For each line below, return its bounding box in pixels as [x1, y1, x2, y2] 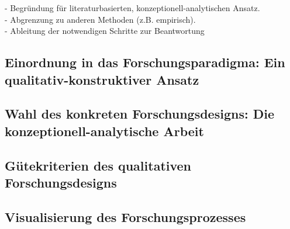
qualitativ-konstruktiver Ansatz [5, 70, 199, 88]
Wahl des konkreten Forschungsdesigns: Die [5, 105, 274, 123]
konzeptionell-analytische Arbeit [5, 122, 204, 140]
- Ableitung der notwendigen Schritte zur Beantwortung [5, 25, 205, 37]
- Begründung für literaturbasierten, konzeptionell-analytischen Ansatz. [5, 2, 260, 13]
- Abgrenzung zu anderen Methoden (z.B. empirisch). [5, 13, 196, 25]
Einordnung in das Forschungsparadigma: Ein [5, 53, 285, 71]
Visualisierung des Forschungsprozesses [5, 207, 246, 225]
